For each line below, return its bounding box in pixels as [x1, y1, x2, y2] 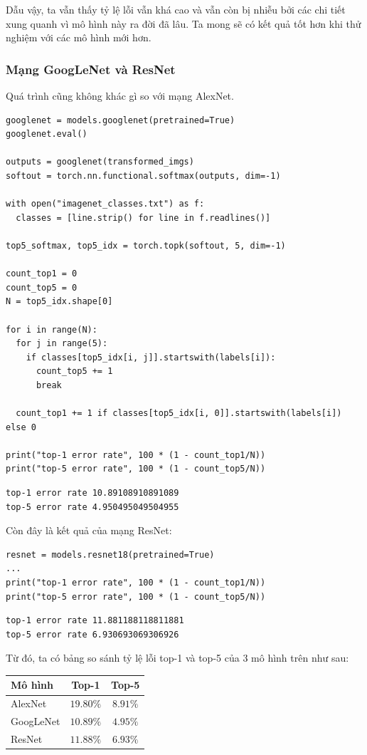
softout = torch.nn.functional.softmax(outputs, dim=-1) [6, 170, 281, 181]
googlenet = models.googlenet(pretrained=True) [6, 115, 235, 125]
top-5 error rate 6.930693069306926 [6, 629, 179, 640]
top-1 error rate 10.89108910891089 [6, 488, 179, 499]
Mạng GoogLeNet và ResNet [6, 60, 176, 78]
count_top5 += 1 [36, 366, 113, 377]
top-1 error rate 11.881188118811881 [6, 615, 184, 626]
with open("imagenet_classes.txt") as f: [6, 199, 205, 209]
